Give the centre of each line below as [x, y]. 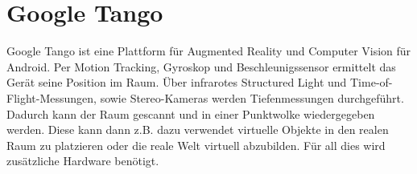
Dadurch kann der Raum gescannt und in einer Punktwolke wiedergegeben [191, 113]
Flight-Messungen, [52, 97]
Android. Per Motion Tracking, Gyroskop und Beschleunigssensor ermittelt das [201, 66]
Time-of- [372, 82]
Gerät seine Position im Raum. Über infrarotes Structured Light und [177, 82]
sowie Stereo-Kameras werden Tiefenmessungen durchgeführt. [252, 97]
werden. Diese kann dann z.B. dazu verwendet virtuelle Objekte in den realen [198, 129]
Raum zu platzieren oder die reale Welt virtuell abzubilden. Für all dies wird [196, 145]
